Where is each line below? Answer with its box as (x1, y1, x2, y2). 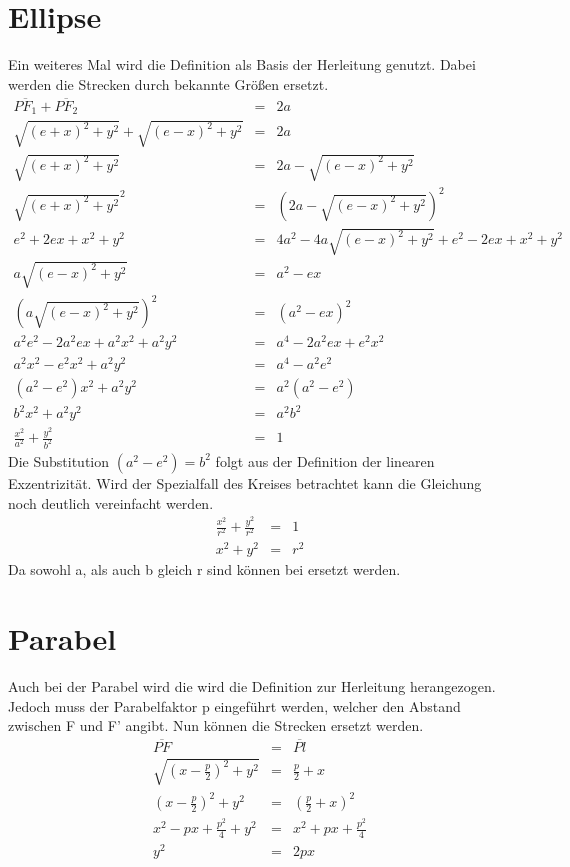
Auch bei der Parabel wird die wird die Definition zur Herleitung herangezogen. (8, 675, 496, 696)
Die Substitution (8, 450, 110, 471)
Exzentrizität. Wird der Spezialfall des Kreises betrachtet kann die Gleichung (8, 472, 482, 493)
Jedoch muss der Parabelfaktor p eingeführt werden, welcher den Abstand (8, 695, 461, 716)
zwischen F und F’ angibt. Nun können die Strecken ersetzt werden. (8, 715, 424, 736)
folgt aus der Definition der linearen (215, 450, 435, 471)
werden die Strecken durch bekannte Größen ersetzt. (8, 73, 329, 94)
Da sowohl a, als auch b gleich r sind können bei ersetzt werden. (8, 559, 401, 580)
